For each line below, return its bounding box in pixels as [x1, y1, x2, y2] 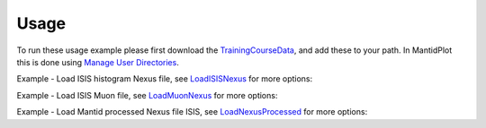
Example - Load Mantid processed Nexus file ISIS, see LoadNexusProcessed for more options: [16, 107, 368, 117]
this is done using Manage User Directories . [16, 56, 179, 67]
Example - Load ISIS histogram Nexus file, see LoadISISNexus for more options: [16, 73, 313, 84]
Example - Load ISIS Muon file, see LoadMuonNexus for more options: [16, 90, 278, 100]
